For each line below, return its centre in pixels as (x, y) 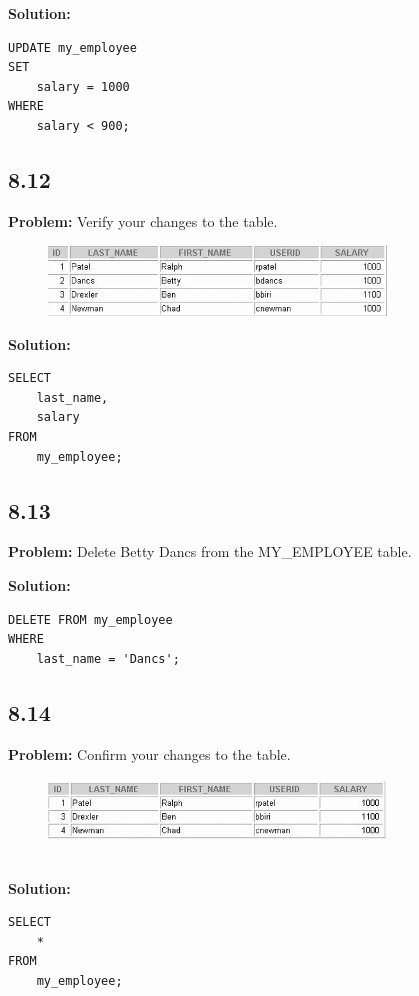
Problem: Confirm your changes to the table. (149, 753)
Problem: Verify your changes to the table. (143, 220)
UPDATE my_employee (72, 47)
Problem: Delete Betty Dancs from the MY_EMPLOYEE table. (210, 551)
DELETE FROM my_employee (90, 619)
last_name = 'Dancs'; (108, 658)
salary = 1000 (83, 86)
